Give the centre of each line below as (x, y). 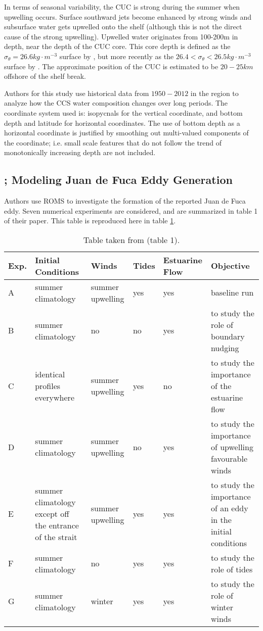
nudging (225, 348)
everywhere (55, 397)
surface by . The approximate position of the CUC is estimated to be (111, 66)
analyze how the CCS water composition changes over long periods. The (116, 103)
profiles (48, 385)
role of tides (232, 569)
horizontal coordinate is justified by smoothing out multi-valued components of (126, 133)
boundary (228, 336)
